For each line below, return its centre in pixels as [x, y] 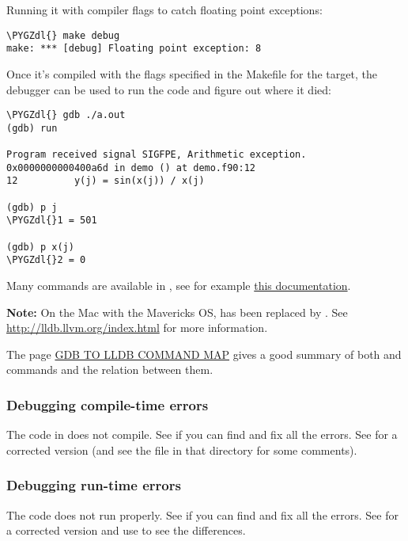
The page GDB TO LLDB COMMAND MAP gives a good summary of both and [204, 354]
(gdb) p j [32, 207]
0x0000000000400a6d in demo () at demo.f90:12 [131, 168]
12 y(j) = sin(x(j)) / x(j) [106, 181]
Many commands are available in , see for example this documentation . [179, 285]
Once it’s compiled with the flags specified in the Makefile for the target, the [192, 73]
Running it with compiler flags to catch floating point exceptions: [164, 10]
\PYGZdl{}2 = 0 [46, 260]
